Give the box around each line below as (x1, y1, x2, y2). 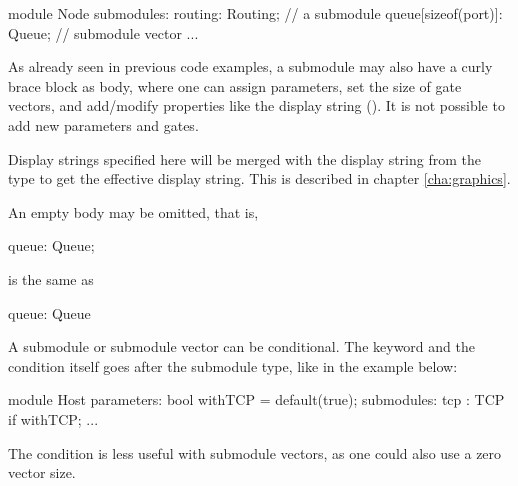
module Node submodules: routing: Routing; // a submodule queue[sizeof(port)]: (8, 3, 503, 23)
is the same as (8, 268, 94, 289)
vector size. (8, 462, 76, 483)
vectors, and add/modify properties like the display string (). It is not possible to (8, 95, 505, 116)
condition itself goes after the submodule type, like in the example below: (8, 355, 458, 376)
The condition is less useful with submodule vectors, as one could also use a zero (8, 442, 502, 463)
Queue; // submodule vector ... (8, 22, 199, 43)
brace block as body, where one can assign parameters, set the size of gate (8, 75, 462, 96)
